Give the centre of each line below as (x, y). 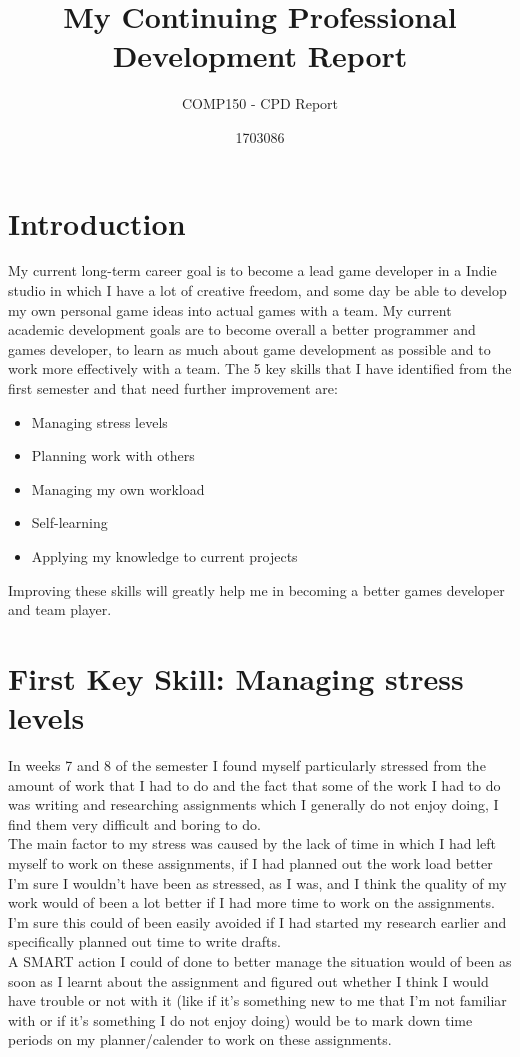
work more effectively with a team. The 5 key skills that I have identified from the (260, 368)
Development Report (260, 55)
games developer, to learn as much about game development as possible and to (249, 348)
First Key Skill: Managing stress (236, 677)
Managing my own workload (118, 488)
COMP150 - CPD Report (260, 103)
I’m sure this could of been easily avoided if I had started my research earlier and (257, 921)
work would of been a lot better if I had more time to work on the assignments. (251, 902)
